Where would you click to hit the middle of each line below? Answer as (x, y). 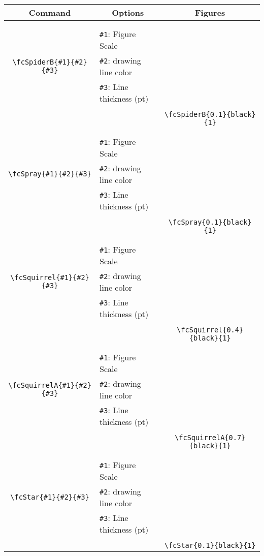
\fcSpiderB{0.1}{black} (210, 114)
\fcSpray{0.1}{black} (210, 222)
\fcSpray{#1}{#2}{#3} (50, 174)
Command (50, 12)
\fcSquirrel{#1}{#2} (50, 277)
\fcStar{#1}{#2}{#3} (50, 497)
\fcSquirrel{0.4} (210, 330)
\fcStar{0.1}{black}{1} (210, 545)
